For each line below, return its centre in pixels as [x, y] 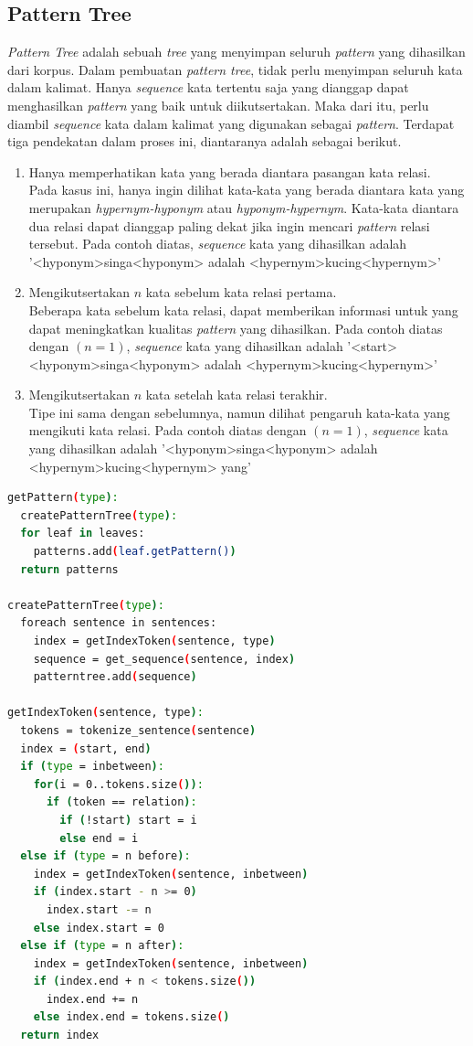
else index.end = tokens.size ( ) [131, 1017]
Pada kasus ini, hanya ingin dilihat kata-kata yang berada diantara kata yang [247, 190]
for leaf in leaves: [83, 534]
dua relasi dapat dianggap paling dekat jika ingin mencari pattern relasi [229, 225]
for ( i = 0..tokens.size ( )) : [118, 784]
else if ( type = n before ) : [105, 856]
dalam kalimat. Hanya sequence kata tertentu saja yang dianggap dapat [208, 87]
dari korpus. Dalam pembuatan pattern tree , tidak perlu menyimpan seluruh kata [235, 69]
